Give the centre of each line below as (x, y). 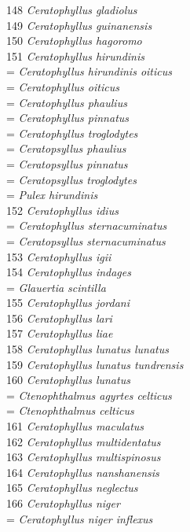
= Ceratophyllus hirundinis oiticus (89, 71)
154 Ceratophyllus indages (69, 272)
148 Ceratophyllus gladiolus (72, 9)
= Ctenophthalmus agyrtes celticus (89, 395)
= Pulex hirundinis (52, 195)
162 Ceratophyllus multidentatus (84, 441)
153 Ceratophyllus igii (59, 256)
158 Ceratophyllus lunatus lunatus (88, 349)
